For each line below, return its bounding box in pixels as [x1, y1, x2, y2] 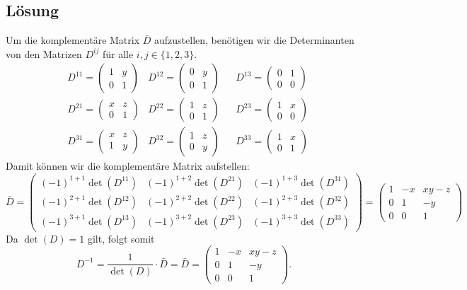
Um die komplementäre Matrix [6, 33, 140, 47]
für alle [102, 46, 134, 61]
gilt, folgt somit [87, 231, 155, 245]
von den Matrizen [6, 46, 82, 61]
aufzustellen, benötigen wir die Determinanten [154, 33, 354, 47]
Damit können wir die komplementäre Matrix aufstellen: [6, 158, 250, 173]
